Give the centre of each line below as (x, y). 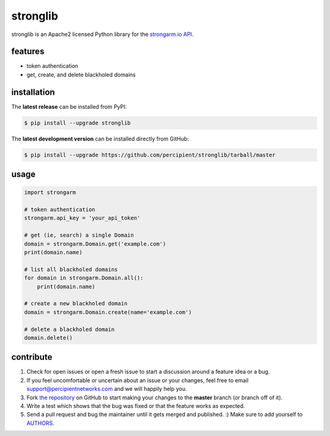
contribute (32, 357)
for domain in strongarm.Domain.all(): (84, 278)
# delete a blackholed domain (69, 329)
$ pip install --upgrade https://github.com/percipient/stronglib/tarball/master (150, 155)
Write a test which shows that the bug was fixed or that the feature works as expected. (136, 406)
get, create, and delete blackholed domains (81, 74)
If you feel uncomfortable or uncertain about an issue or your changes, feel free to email (137, 380)
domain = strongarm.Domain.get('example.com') (95, 244)
